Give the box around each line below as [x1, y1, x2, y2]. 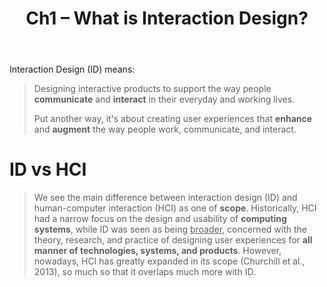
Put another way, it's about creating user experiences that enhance [33, 113, 313, 125]
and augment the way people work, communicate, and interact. [33, 123, 297, 136]
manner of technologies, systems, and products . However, [33, 245, 282, 257]
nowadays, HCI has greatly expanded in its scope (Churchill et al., [33, 255, 306, 267]
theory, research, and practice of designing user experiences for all [33, 234, 313, 246]
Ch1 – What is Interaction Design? [25, 7, 309, 30]
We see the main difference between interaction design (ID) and [33, 192, 298, 204]
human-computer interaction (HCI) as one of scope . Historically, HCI [33, 202, 317, 214]
